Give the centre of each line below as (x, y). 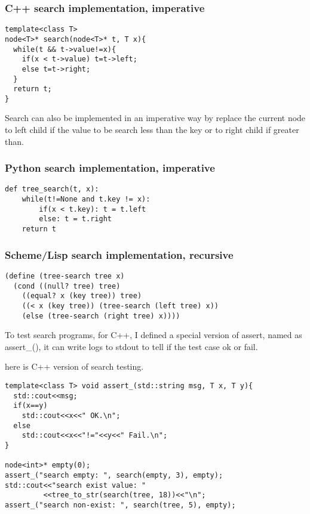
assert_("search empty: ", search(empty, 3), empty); (114, 475)
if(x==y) (30, 406)
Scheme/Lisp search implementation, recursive (119, 254)
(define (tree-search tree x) (65, 276)
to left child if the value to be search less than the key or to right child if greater (152, 130)
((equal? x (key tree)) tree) (82, 296)
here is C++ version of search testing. (74, 366)
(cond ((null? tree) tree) (67, 286)
